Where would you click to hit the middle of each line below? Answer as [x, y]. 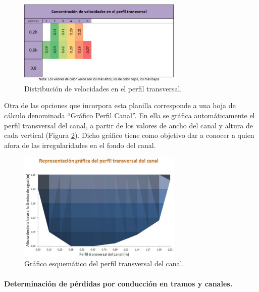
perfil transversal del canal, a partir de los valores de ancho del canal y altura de [128, 125]
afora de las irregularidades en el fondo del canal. [80, 145]
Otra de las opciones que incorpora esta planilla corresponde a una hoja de [120, 105]
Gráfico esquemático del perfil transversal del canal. [104, 263]
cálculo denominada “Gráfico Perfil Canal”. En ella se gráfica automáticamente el [129, 115]
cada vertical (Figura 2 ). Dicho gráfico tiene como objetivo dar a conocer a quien [129, 135]
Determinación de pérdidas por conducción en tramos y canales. [118, 283]
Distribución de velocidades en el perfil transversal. [103, 88]
